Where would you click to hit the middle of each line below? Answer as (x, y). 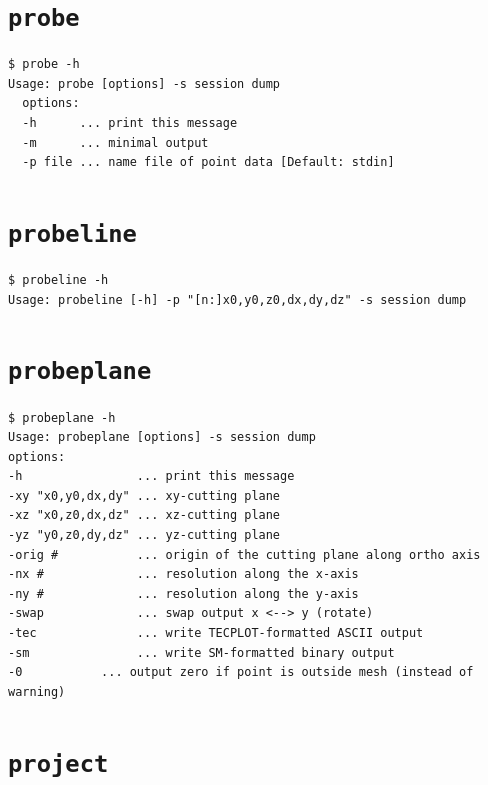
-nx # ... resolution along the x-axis (183, 574)
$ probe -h (44, 64)
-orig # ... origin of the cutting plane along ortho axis (244, 554)
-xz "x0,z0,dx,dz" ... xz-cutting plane (144, 515)
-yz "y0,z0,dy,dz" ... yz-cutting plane (144, 535)
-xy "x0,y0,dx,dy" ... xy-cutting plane (144, 495)
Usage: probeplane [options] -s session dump (162, 437)
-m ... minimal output (115, 142)
